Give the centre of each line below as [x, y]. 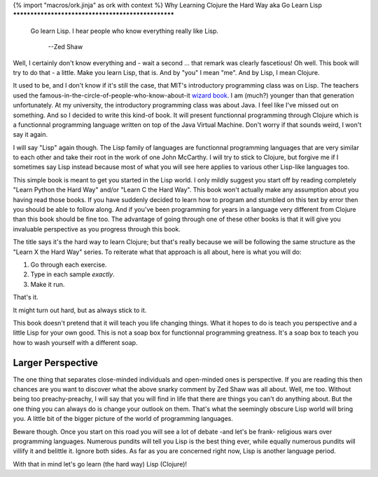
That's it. [26, 297]
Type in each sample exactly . [72, 274]
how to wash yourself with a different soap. [75, 342]
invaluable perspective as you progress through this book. [97, 229]
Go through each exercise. [69, 264]
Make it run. [48, 284]
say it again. [30, 135]
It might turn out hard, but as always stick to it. [80, 310]
